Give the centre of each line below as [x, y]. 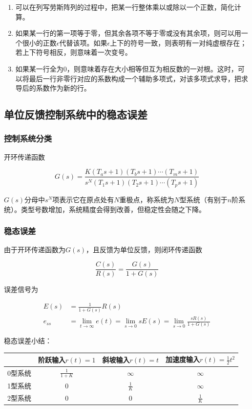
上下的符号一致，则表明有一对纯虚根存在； [178, 42]
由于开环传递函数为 [35, 249]
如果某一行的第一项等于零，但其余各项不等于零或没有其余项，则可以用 [128, 33]
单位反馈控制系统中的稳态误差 [76, 114]
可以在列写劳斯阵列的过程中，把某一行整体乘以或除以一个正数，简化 [125, 7]
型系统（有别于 [203, 200]
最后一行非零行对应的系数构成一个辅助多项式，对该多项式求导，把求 [138, 78]
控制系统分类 [28, 138]
